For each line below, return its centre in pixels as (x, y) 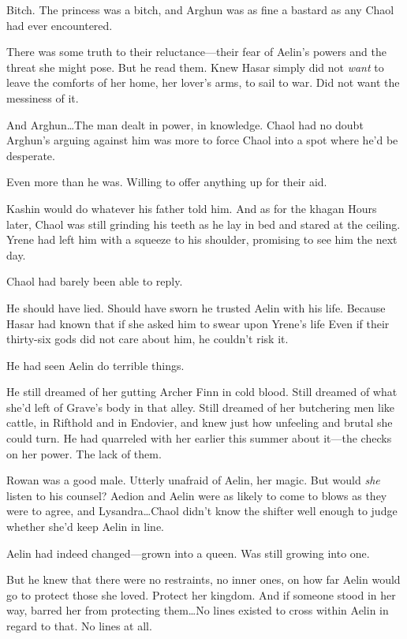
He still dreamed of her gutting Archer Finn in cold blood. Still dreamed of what (202, 392)
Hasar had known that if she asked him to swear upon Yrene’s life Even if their (198, 323)
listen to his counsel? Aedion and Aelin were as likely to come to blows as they (197, 495)
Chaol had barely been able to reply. (95, 281)
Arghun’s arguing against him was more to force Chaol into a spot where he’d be (202, 140)
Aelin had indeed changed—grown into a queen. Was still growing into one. (188, 553)
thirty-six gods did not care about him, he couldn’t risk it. (147, 339)
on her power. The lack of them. (84, 453)
